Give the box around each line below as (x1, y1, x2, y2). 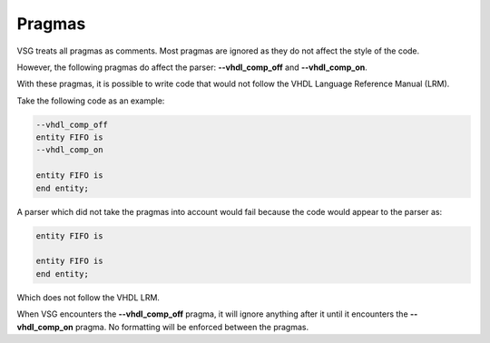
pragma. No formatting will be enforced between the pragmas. (75, 321, 309, 332)
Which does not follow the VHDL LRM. (16, 291, 161, 303)
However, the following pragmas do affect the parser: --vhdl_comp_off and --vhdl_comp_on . (16, 62, 367, 73)
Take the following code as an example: (16, 95, 165, 106)
